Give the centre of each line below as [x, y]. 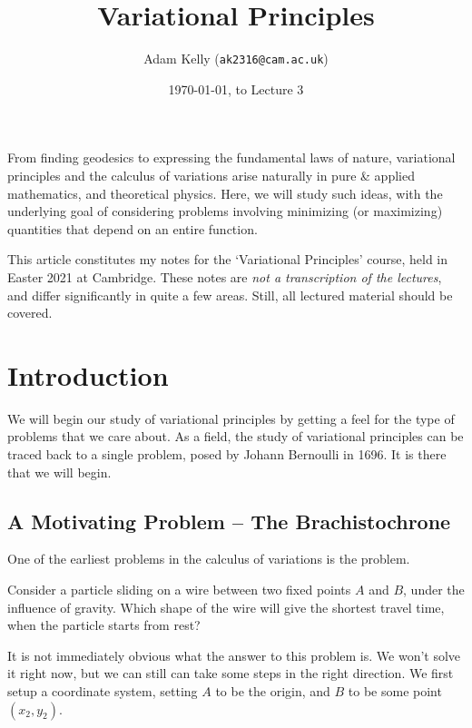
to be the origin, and [273, 690]
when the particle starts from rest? [104, 625]
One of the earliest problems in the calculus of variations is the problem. [209, 559]
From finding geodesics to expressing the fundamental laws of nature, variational [231, 157]
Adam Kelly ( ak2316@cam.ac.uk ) [236, 59]
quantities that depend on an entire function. [133, 228]
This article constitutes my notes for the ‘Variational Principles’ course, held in [228, 259]
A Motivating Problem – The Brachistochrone [229, 521]
